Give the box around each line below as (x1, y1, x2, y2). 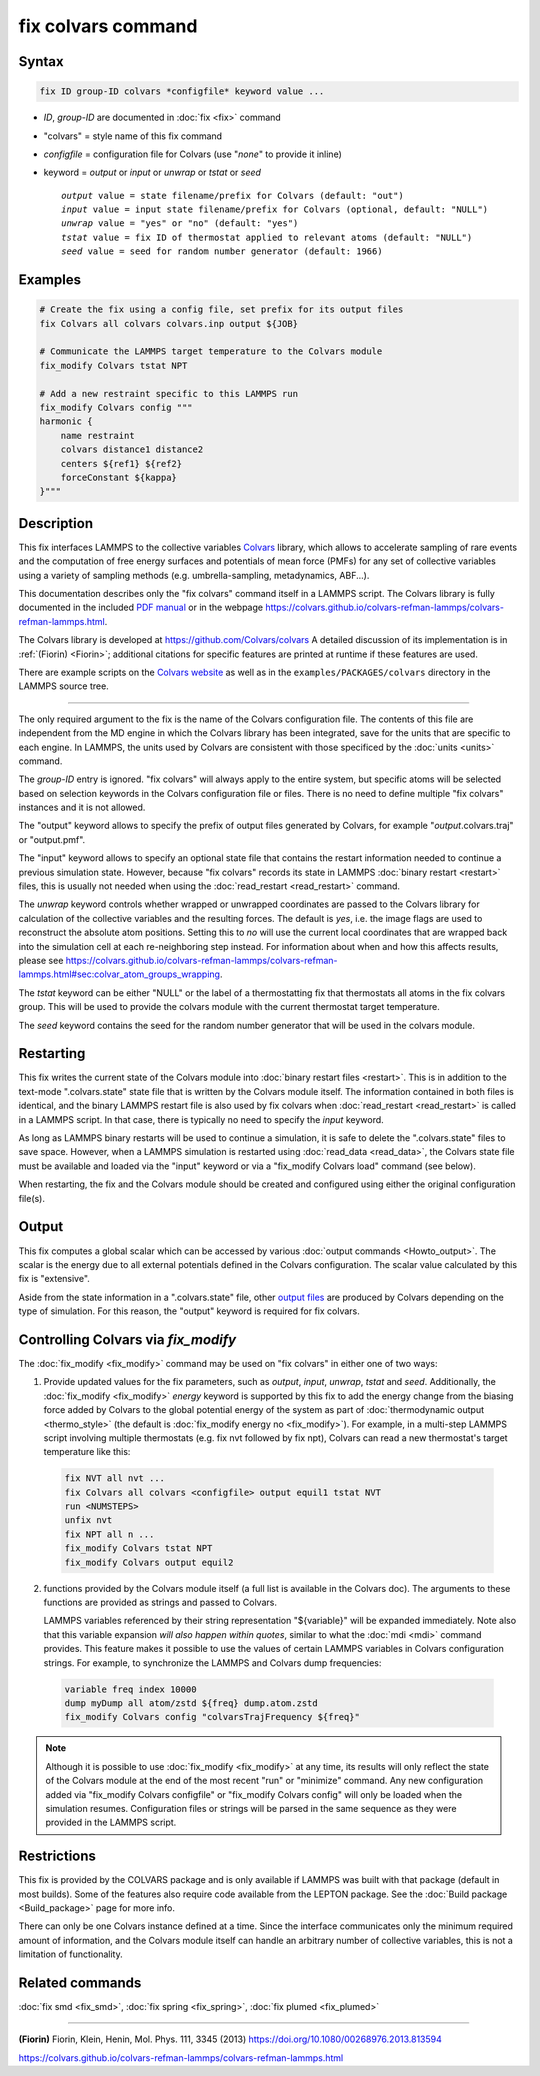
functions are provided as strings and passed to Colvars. (43, 1596, 277, 1609)
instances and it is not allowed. (18, 801, 146, 814)
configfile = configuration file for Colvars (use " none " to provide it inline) (43, 148, 342, 160)
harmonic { (39, 416, 93, 427)
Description (18, 515, 94, 532)
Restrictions (18, 1848, 97, 1865)
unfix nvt (64, 1515, 113, 1526)
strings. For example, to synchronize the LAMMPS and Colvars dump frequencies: (43, 1656, 382, 1669)
